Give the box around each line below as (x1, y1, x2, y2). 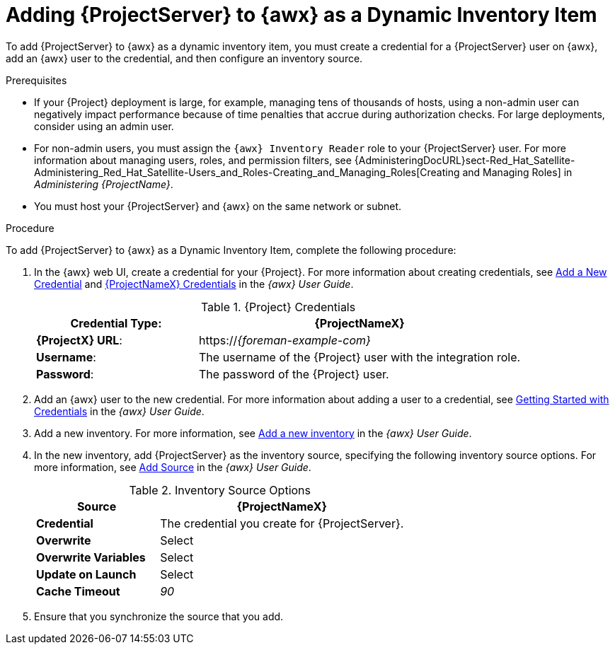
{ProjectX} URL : (36, 332, 122, 347)
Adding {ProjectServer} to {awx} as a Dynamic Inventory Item (6, 3, 597, 27)
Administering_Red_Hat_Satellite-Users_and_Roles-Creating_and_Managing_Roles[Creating (34, 166, 460, 178)
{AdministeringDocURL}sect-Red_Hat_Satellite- (354, 153, 575, 166)
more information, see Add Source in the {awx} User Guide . (34, 460, 311, 473)
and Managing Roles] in (462, 166, 573, 178)
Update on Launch (36, 567, 137, 581)
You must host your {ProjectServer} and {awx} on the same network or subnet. (34, 199, 402, 212)
